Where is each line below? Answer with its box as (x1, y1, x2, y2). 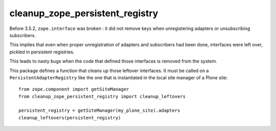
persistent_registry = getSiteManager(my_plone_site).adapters (18, 108, 180, 114)
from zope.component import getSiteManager (18, 86, 129, 92)
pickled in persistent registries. (9, 49, 75, 55)
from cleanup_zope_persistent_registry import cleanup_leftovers (18, 93, 186, 99)
